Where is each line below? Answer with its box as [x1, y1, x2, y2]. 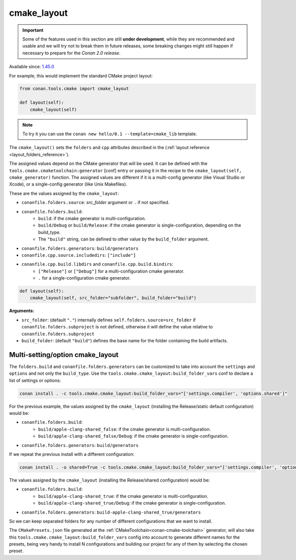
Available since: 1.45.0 [9, 64, 54, 70]
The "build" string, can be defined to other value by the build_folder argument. [38, 236, 209, 242]
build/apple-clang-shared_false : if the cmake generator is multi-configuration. [38, 426, 211, 432]
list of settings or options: [9, 377, 61, 383]
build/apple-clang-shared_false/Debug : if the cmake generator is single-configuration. [38, 433, 229, 439]
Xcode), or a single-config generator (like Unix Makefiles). [9, 181, 128, 187]
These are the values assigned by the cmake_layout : [9, 190, 119, 196]
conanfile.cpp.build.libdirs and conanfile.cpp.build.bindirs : [21, 261, 174, 267]
